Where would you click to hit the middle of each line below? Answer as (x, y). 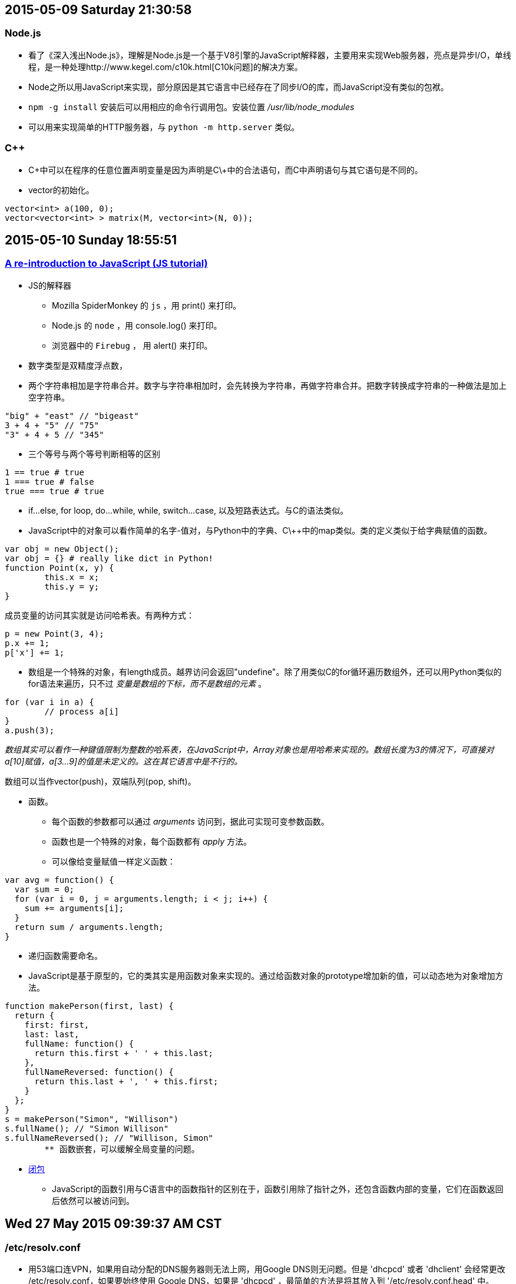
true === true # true (54, 491)
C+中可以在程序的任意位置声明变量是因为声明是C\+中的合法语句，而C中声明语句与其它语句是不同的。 (226, 170)
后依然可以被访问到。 (93, 1200)
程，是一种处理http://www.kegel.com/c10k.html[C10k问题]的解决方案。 (166, 67)
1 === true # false (49, 481)
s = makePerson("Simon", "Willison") (92, 1119)
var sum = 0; (44, 889)
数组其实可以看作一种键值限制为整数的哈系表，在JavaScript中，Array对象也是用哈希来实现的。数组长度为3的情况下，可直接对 (249, 749)
